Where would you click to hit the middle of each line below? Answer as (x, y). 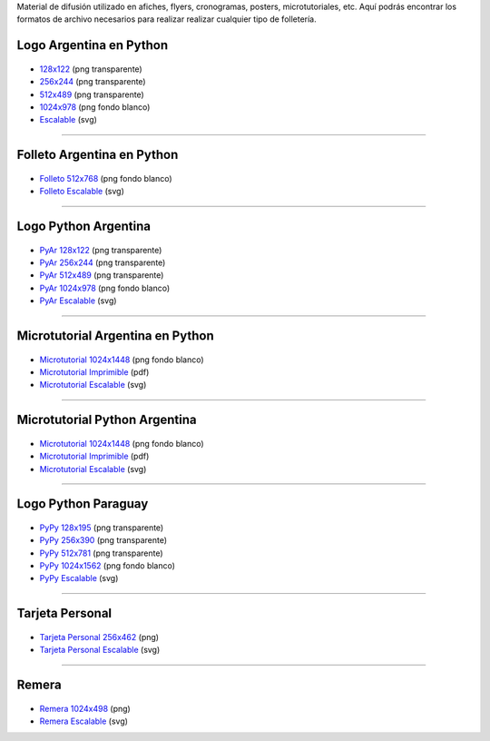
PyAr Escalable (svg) (78, 301)
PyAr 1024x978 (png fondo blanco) (105, 288)
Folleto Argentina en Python (98, 155)
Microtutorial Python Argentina (107, 420)
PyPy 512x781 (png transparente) (101, 553)
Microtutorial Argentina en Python (115, 336)
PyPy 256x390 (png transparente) (103, 540)
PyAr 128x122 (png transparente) (101, 250)
